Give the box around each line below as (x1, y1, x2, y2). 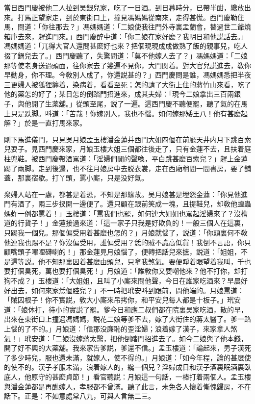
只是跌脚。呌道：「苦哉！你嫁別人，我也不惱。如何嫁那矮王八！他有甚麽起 (10, 108, 248, 118)
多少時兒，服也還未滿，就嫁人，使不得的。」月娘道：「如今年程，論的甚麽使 (10, 352, 251, 362)
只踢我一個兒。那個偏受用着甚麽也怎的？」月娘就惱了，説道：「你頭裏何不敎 (4, 227, 248, 238)
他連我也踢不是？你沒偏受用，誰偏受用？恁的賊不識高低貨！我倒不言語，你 (4, 237, 244, 247)
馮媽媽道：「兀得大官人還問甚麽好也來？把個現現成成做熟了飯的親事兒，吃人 (4, 41, 248, 51)
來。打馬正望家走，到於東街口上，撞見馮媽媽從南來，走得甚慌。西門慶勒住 (4, 12, 244, 22)
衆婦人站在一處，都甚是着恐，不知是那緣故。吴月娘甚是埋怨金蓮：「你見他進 (4, 189, 248, 199)
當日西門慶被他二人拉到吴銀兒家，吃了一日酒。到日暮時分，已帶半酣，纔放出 (4, 2, 251, 12)
